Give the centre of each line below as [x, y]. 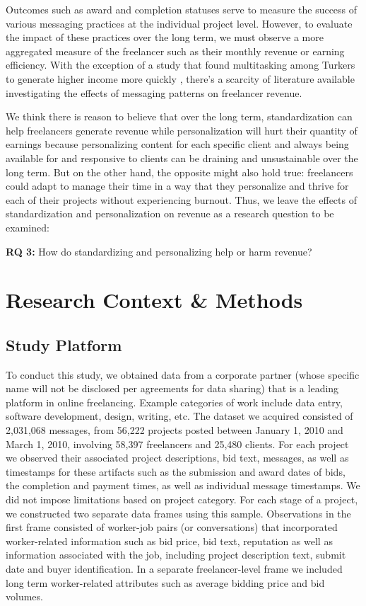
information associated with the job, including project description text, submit [176, 555]
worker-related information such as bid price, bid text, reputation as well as [169, 541]
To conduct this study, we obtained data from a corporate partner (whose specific [183, 374]
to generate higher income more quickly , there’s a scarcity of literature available [180, 78]
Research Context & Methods [154, 300]
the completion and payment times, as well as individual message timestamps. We [183, 485]
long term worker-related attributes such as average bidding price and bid [165, 582]
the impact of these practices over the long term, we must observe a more [165, 37]
